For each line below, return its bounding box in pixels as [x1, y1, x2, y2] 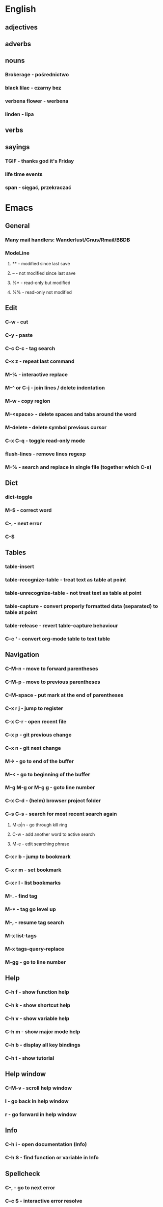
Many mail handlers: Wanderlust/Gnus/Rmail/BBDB [5, 236, 130, 243]
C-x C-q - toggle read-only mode [5, 437, 85, 444]
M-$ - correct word [5, 507, 52, 514]
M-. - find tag [5, 892, 38, 899]
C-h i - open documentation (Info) [5, 1141, 87, 1148]
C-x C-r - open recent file [5, 718, 67, 725]
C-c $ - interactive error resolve [5, 1197, 82, 1204]
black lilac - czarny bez [5, 85, 61, 92]
